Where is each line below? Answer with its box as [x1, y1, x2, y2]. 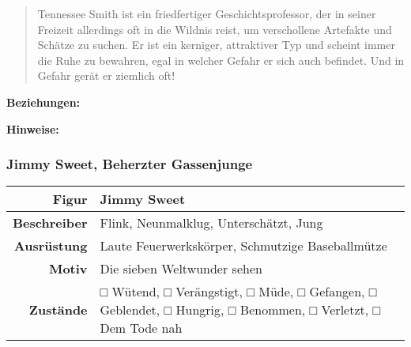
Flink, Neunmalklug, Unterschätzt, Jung [100, 213, 323, 232]
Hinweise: [6, 120, 59, 137]
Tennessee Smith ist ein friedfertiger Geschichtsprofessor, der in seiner [37, 6, 376, 21]
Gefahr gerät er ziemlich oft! [37, 67, 175, 84]
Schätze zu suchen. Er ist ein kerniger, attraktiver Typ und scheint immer [37, 36, 395, 53]
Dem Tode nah [100, 319, 183, 338]
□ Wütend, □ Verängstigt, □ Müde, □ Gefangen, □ [100, 282, 377, 301]
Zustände [28, 300, 88, 319]
